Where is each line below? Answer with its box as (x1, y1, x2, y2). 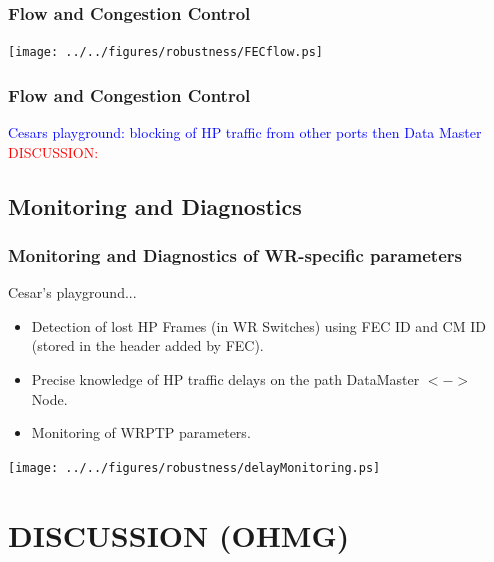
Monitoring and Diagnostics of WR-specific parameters (8, 242, 462, 267)
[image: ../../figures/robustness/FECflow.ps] (8, 45, 323, 60)
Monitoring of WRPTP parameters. (31, 422, 251, 443)
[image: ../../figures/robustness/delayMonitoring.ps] (8, 460, 381, 475)
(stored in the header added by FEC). (31, 335, 264, 356)
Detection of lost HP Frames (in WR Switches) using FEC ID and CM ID (31, 315, 486, 336)
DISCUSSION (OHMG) (8, 514, 350, 555)
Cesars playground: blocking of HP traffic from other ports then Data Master (8, 122, 482, 143)
